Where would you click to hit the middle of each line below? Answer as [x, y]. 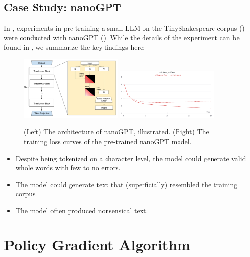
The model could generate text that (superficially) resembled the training [126, 184]
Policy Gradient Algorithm [97, 244]
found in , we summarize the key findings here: [75, 47]
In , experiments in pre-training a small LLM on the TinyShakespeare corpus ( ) [124, 28]
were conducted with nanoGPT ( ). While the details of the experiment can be [122, 37]
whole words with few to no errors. [68, 168]
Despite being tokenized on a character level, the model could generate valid [131, 158]
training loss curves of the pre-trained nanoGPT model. [108, 141]
